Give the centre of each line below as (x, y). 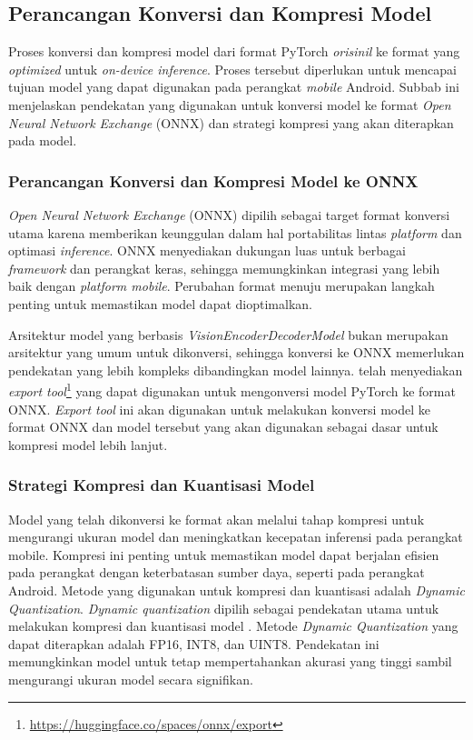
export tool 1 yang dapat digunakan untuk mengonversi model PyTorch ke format (232, 390)
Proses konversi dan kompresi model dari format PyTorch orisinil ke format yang (234, 51)
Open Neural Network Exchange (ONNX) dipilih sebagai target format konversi (229, 214)
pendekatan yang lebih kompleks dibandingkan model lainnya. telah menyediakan (236, 370)
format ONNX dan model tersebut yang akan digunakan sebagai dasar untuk (223, 427)
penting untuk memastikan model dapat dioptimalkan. (160, 303)
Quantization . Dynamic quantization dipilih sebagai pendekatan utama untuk (224, 608)
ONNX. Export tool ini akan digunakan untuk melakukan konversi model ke (219, 409)
